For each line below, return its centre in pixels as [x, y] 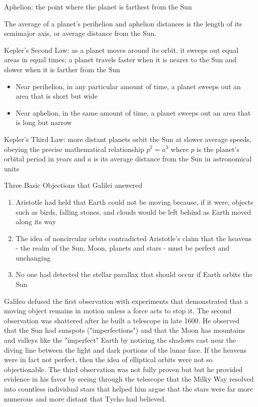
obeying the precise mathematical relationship [74, 149]
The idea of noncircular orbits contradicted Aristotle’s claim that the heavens [133, 238]
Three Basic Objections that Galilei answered [73, 185]
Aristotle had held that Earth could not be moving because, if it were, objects [134, 202]
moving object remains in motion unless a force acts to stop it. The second [118, 311]
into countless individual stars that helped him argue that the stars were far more [129, 389]
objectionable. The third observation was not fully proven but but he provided [123, 369]
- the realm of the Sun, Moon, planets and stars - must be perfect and [123, 248]
